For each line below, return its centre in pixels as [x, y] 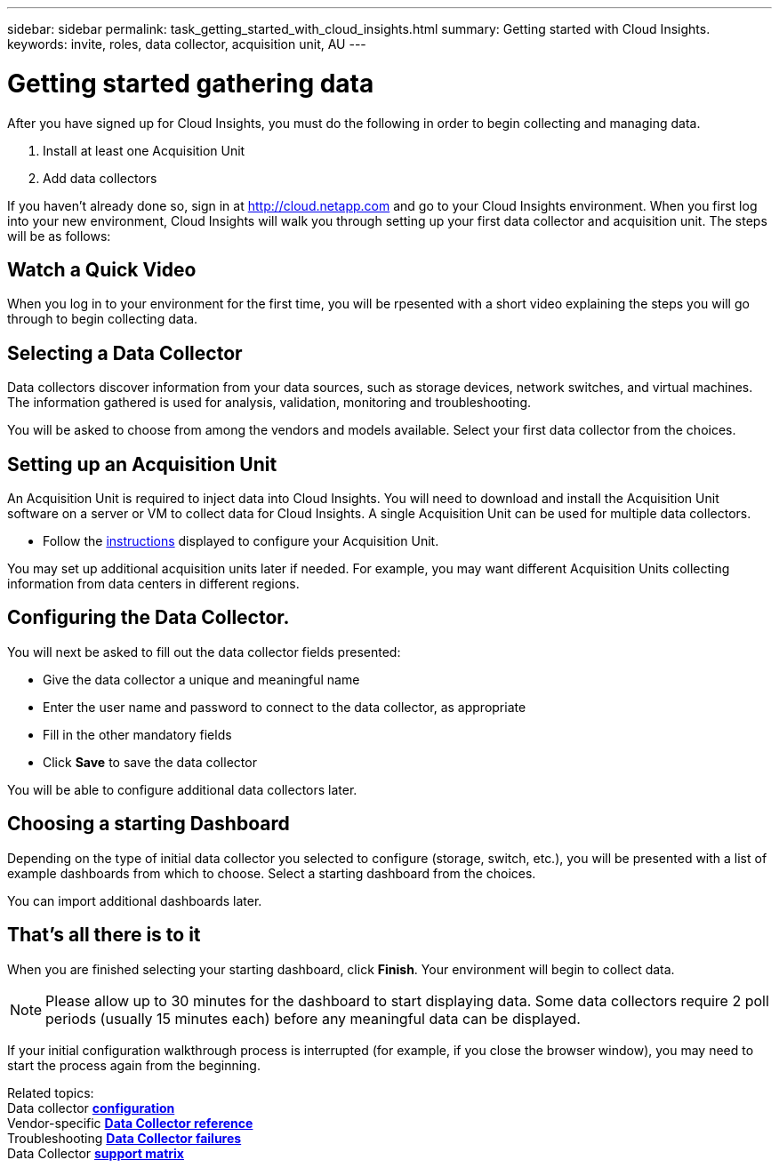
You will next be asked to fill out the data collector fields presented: [204, 652]
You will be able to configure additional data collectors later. [182, 789]
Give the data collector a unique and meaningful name [201, 679]
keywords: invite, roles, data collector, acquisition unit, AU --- [187, 44]
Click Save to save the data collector [150, 762]
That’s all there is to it [104, 935]
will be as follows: [59, 236]
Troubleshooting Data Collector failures [124, 1138]
